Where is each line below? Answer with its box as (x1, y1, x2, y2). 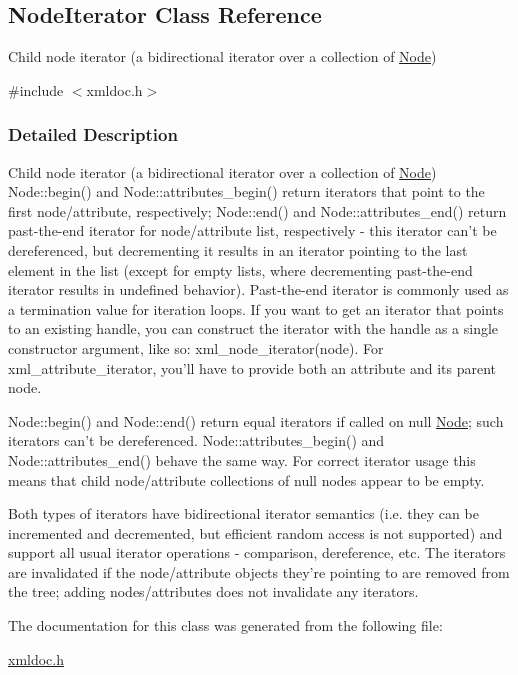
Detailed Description (8, 122, 178, 147)
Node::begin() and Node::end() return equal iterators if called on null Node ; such (8, 410, 504, 431)
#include (8, 79, 64, 100)
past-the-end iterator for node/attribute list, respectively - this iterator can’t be (8, 220, 497, 241)
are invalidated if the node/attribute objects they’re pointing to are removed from (8, 561, 510, 582)
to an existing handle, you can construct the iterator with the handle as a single (8, 318, 499, 339)
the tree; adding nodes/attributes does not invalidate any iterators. (8, 581, 419, 602)
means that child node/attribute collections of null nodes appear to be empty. (8, 469, 485, 490)
